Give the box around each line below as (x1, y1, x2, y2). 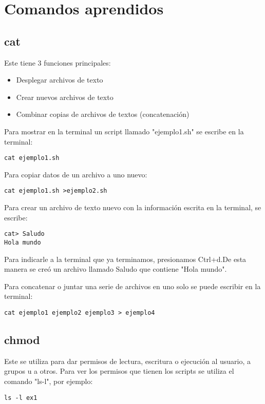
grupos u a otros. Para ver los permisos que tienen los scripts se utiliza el (4, 366, 234, 376)
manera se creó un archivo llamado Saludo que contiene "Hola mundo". (4, 264, 227, 274)
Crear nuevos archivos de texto (16, 91, 113, 102)
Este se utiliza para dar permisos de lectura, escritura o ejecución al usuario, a (4, 355, 251, 366)
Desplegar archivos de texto (16, 74, 103, 85)
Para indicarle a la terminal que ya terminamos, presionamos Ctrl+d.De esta (4, 253, 247, 264)
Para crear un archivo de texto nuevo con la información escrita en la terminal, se (4, 202, 261, 213)
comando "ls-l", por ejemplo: (4, 375, 93, 386)
